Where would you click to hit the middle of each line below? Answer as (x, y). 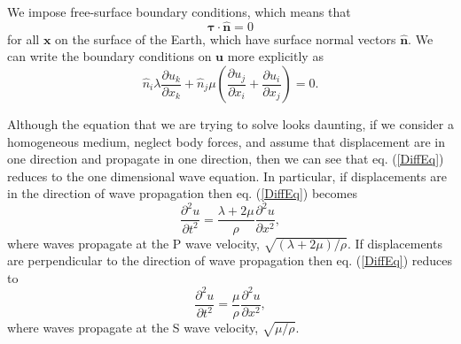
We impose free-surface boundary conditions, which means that (179, 11)
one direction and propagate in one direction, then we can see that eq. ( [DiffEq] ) (226, 159)
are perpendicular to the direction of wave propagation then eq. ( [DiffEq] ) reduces (230, 260)
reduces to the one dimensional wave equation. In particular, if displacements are (227, 176)
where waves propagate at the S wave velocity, (133, 328)
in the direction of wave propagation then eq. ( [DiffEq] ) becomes (182, 193)
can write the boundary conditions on (109, 56)
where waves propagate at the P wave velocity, (133, 243)
